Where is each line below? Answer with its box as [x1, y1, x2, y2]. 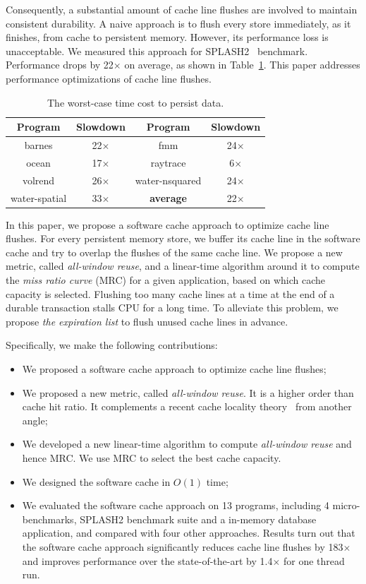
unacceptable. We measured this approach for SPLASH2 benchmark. [6, 43, 308, 58]
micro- [332, 498, 360, 513]
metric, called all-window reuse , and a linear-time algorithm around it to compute [6, 258, 360, 273]
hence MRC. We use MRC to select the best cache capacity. [22, 450, 281, 465]
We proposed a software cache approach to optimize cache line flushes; [22, 361, 327, 376]
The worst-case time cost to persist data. [47, 95, 224, 109]
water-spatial [11, 190, 67, 205]
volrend [22, 172, 55, 187]
